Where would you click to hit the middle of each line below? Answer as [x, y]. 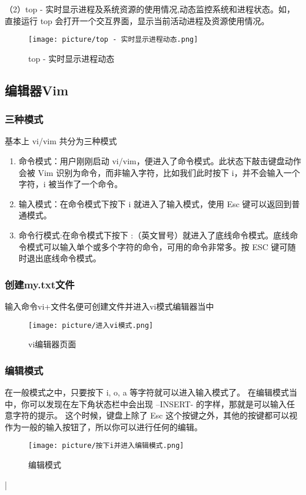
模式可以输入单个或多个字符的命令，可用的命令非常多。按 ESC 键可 [157, 246]
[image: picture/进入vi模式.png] [91, 325]
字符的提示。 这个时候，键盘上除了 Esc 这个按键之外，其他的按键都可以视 [155, 415]
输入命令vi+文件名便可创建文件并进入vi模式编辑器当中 [109, 306]
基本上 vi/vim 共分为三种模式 [61, 141]
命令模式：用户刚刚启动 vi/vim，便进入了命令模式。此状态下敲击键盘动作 [160, 161]
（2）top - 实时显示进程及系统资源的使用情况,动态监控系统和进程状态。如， [150, 9]
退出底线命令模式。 [64, 258]
